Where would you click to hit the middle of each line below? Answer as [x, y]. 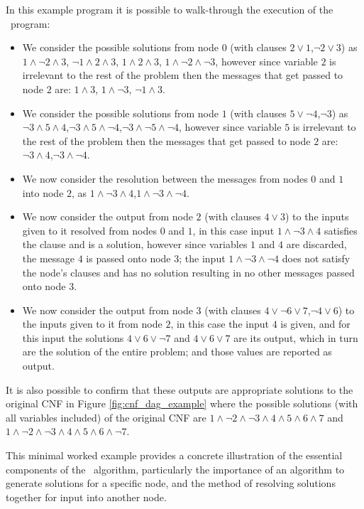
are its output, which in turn [296, 337]
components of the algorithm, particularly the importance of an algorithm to [175, 469]
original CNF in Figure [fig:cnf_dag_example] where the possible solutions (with [182, 403]
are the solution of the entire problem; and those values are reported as [177, 352]
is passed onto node [128, 258]
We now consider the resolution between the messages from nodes [165, 178]
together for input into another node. [86, 497]
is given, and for [315, 324]
